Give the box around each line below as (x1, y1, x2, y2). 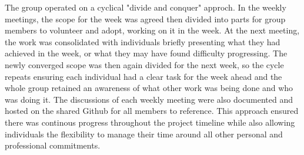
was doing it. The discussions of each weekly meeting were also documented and (5, 93, 293, 105)
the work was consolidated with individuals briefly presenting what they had (5, 35, 280, 48)
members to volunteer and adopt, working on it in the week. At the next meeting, (5, 24, 300, 36)
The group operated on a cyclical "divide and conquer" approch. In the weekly (5, 1, 286, 13)
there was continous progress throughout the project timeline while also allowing (5, 116, 295, 128)
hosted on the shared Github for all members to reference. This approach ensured (5, 105, 299, 117)
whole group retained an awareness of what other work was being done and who (5, 82, 293, 94)
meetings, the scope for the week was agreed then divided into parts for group (5, 12, 286, 25)
